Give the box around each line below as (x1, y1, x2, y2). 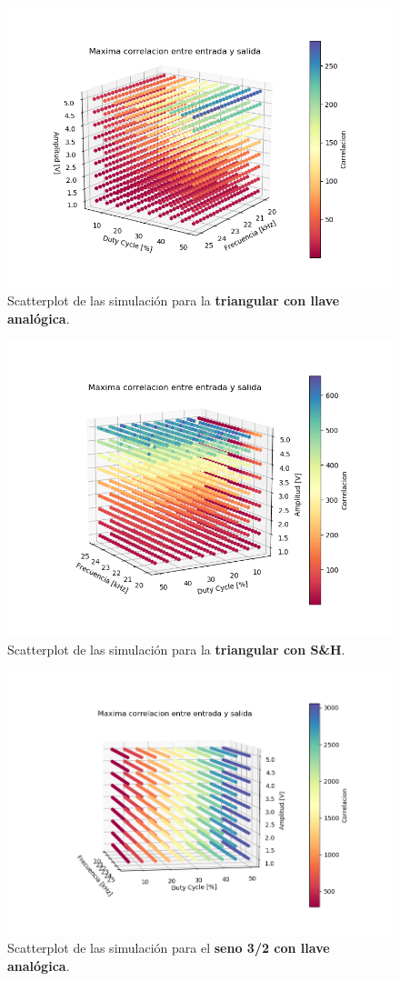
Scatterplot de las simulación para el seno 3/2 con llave (7, 938, 330, 957)
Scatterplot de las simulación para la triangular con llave (7, 291, 340, 310)
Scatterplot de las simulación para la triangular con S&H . (7, 640, 345, 659)
